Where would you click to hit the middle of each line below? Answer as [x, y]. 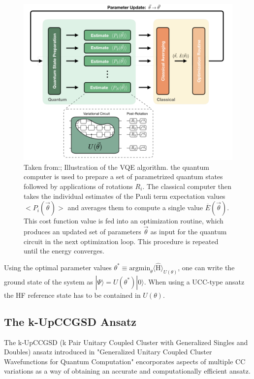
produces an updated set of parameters [82, 231]
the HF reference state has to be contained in [72, 295]
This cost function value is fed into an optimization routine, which [124, 221]
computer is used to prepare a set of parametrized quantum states [123, 176]
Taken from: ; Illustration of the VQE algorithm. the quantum [116, 167]
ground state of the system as [48, 281]
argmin [140, 268]
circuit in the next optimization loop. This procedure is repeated [121, 241]
